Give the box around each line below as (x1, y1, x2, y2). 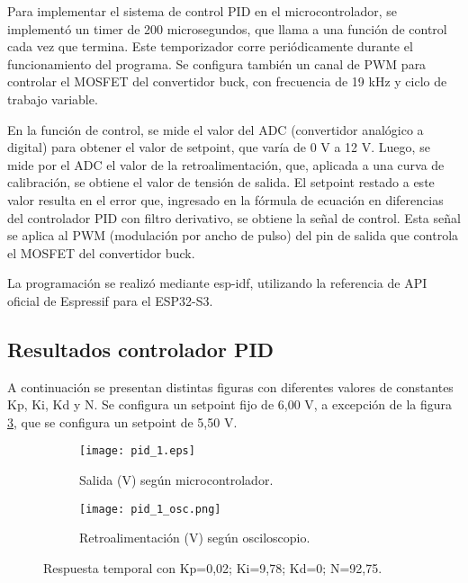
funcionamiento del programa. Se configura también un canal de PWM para (7, 54, 427, 73)
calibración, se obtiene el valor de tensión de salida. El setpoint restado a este (7, 173, 435, 192)
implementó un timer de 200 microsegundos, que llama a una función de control (7, 19, 447, 38)
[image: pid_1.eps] (79, 444, 195, 458)
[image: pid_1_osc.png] (79, 502, 221, 516)
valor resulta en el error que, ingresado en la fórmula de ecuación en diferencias (7, 190, 444, 209)
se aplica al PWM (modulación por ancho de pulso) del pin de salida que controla (7, 226, 459, 245)
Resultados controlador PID (7, 335, 274, 363)
